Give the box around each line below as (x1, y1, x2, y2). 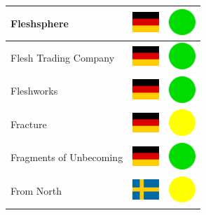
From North (11, 183, 62, 198)
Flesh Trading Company (11, 50, 115, 64)
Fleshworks (11, 83, 58, 98)
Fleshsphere (11, 15, 69, 30)
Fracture (11, 116, 47, 131)
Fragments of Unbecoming (11, 150, 123, 165)
